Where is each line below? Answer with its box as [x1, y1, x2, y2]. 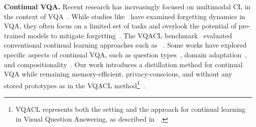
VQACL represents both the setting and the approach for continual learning [15, 104, 246, 114]
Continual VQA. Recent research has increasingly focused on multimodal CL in [4, 1, 251, 11]
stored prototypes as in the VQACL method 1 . [4, 78, 146, 90]
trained [4, 30, 26, 40]
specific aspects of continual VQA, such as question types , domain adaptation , [4, 49, 247, 59]
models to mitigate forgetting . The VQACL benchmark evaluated [28, 30, 232, 40]
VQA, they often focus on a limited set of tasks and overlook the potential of [4, 21, 237, 31]
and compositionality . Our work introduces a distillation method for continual [4, 59, 243, 69]
